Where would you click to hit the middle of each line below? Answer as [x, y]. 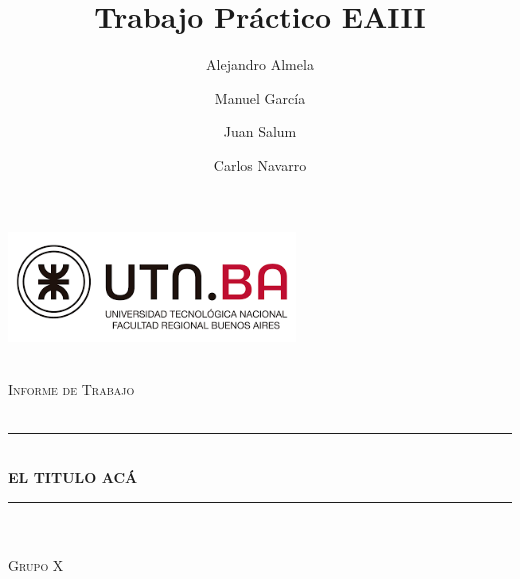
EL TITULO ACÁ [73, 477]
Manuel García [260, 97]
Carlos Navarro [260, 164]
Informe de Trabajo [71, 389]
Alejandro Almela [260, 64]
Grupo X [36, 564]
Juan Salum [260, 131]
